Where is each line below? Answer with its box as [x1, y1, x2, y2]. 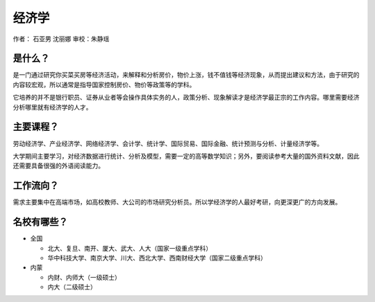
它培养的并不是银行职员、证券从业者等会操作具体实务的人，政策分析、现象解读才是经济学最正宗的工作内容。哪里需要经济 [12, 94, 360, 102]
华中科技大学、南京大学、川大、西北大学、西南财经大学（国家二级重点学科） [47, 254, 267, 262]
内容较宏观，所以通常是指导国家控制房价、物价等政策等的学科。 [12, 80, 196, 89]
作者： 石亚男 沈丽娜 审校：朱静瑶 [12, 35, 110, 43]
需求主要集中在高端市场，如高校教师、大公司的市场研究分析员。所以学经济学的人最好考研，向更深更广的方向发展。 [12, 198, 342, 206]
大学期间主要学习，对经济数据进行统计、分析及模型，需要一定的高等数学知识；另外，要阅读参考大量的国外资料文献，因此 [12, 152, 360, 160]
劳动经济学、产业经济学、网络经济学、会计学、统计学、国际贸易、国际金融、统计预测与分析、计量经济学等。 [12, 139, 323, 148]
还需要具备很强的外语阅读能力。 [12, 161, 104, 170]
